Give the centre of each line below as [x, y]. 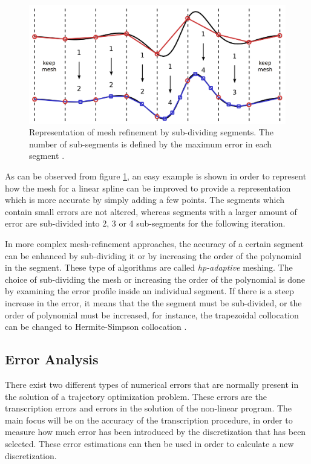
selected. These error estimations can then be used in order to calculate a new [149, 443]
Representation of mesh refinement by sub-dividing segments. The [151, 132]
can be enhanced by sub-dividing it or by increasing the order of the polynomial [153, 255]
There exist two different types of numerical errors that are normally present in [152, 384]
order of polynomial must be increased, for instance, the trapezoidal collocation [152, 314]
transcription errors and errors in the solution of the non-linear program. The [149, 408]
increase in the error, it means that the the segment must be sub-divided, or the [153, 302]
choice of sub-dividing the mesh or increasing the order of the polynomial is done [155, 279]
